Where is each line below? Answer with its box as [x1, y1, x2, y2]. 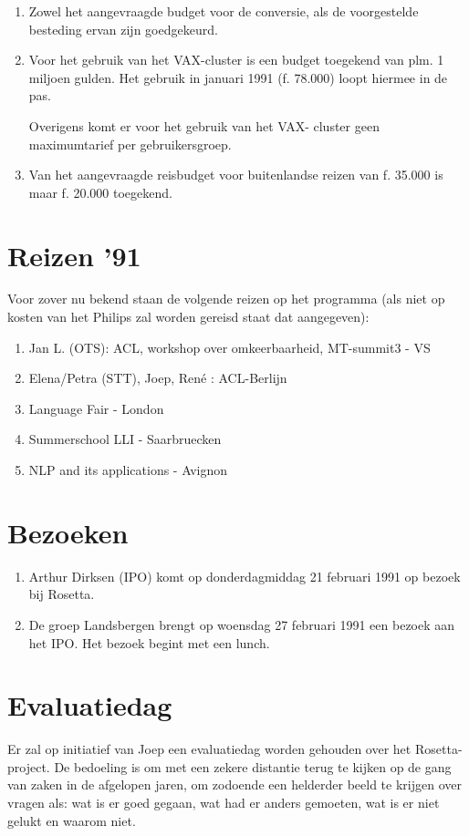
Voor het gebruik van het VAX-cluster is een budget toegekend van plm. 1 [28, 50, 444, 69]
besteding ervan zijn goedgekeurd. [28, 19, 218, 38]
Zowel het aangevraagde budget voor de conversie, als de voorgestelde [28, 2, 419, 20]
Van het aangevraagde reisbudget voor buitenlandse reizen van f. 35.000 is [28, 165, 443, 184]
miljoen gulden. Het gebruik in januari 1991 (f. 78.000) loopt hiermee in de [28, 67, 448, 87]
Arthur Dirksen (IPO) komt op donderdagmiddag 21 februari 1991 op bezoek [28, 566, 461, 585]
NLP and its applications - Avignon [28, 460, 227, 480]
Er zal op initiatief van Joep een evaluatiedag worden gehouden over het [7, 739, 412, 759]
